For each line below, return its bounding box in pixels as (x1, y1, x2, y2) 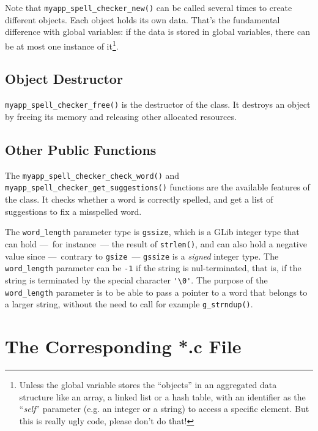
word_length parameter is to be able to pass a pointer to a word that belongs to (5, 285, 308, 298)
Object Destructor (5, 69, 123, 88)
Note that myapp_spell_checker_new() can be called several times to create (5, 1, 292, 13)
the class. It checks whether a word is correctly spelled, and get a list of (5, 193, 273, 206)
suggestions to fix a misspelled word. (5, 204, 142, 217)
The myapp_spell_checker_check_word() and (5, 168, 180, 181)
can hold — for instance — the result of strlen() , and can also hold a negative (5, 237, 307, 250)
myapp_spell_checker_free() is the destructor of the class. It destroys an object (5, 98, 311, 111)
